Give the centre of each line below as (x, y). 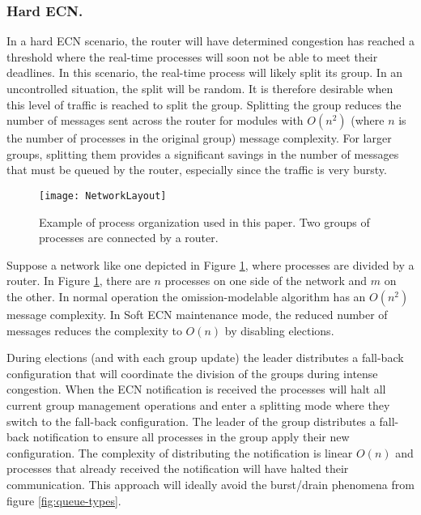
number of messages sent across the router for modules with (155, 120)
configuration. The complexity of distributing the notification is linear (180, 452)
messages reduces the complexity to (94, 330)
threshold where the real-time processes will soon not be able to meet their (192, 56)
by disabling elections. (279, 330)
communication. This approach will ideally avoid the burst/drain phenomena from (210, 484)
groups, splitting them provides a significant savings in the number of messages (203, 153)
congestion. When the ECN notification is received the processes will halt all (196, 389)
